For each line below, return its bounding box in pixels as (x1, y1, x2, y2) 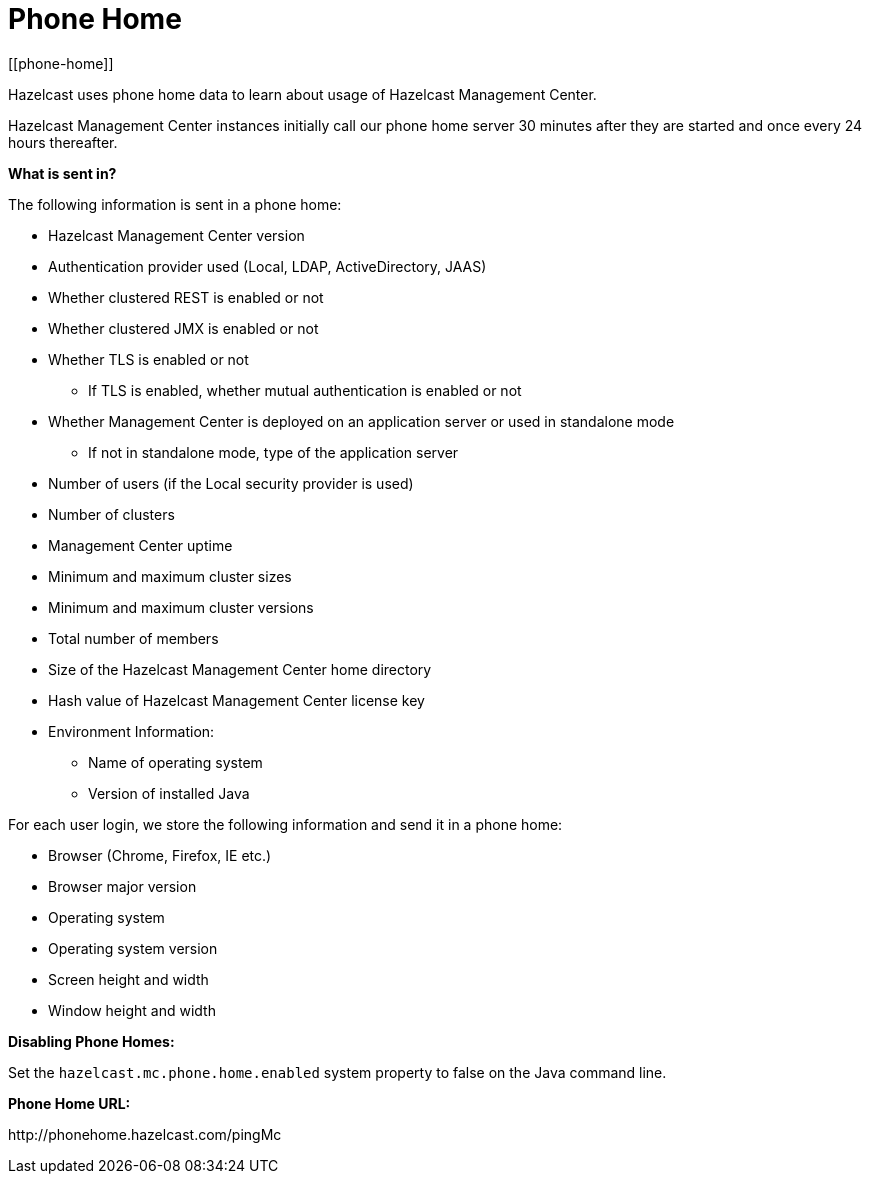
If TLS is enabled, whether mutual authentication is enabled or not (88, 381, 522, 399)
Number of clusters (48, 505, 175, 523)
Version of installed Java (88, 784, 250, 802)
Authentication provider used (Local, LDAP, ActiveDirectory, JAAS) (48, 257, 487, 275)
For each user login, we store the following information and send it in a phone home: (8, 815, 563, 833)
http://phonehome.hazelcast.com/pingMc (8, 1125, 282, 1143)
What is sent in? (8, 164, 117, 182)
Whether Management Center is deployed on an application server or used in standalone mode (48, 412, 675, 430)
